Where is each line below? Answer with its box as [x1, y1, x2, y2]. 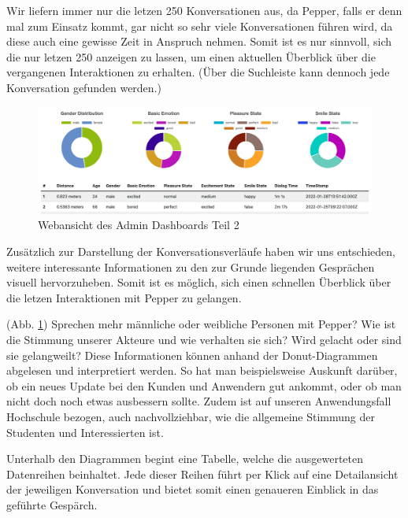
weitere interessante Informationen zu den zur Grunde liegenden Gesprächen [6, 258, 375, 275]
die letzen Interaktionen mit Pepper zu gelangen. [6, 289, 242, 305]
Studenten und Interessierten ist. [6, 424, 164, 440]
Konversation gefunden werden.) [6, 79, 161, 95]
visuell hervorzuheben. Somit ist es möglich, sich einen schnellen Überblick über [6, 274, 391, 290]
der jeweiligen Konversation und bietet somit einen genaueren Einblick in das [6, 481, 379, 498]
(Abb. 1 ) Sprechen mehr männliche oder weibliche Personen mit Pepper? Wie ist [6, 316, 396, 332]
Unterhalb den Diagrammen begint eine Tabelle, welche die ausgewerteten [6, 450, 364, 467]
